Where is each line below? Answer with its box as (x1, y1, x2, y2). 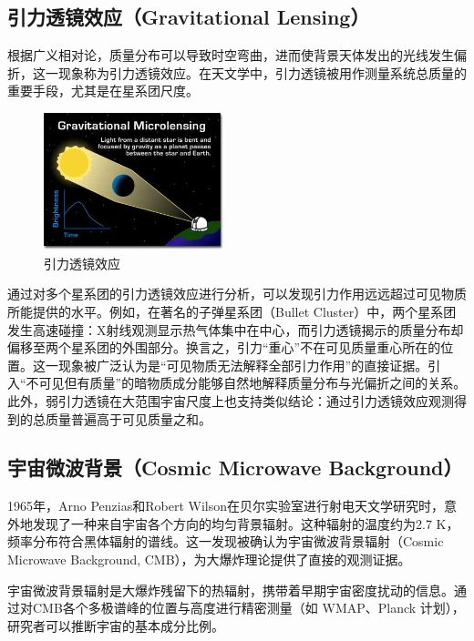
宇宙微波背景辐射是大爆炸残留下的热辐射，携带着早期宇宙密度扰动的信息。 (7, 580, 454, 599)
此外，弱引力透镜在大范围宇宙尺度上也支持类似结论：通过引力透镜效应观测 (7, 391, 454, 410)
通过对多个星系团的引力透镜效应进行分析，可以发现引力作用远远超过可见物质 (7, 284, 467, 303)
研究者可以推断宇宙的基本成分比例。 (7, 616, 224, 635)
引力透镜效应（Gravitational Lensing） (7, 3, 370, 31)
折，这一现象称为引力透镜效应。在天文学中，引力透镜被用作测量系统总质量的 (7, 63, 467, 82)
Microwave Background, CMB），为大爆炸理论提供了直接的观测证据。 (7, 550, 411, 569)
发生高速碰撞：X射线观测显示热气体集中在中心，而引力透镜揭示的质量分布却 (7, 320, 464, 339)
